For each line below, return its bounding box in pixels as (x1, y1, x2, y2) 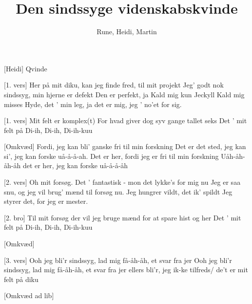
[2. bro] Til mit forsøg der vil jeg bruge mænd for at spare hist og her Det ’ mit (4, 212, 241, 222)
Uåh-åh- (221, 151, 245, 161)
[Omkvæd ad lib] (4, 290, 54, 301)
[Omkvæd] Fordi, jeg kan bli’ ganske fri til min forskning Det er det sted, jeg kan (4, 141, 246, 152)
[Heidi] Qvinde (4, 63, 47, 73)
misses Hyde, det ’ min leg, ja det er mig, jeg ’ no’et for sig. (4, 99, 182, 109)
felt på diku (4, 274, 39, 284)
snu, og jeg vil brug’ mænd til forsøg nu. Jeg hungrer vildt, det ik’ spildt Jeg (4, 186, 233, 196)
